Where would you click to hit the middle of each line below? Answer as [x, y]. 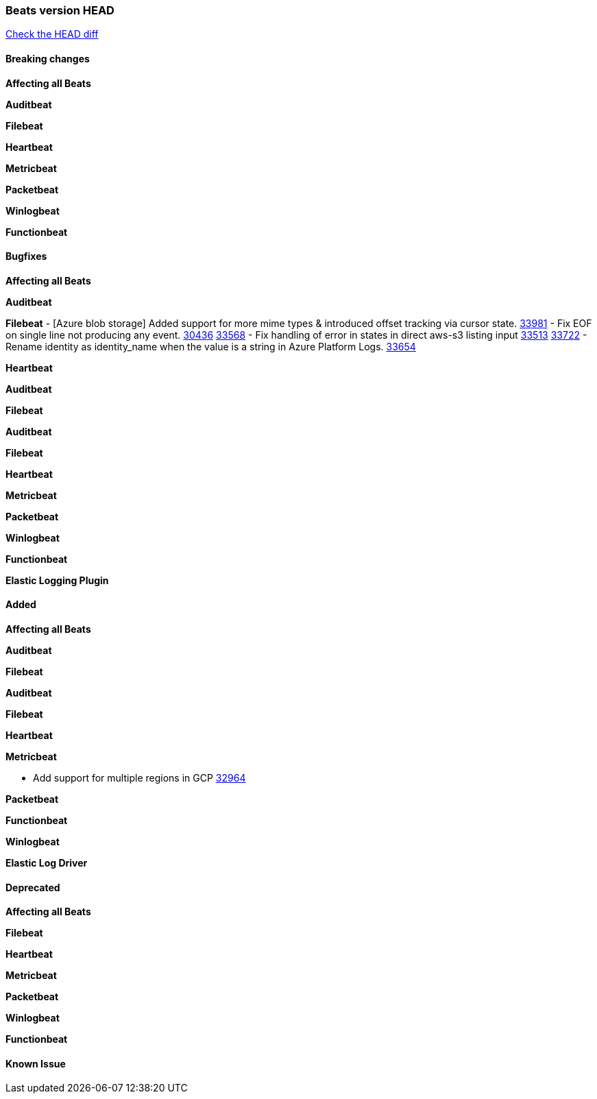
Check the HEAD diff [52, 34]
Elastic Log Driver [47, 863]
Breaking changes [48, 58]
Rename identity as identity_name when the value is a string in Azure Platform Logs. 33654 [211, 346]
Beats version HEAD [60, 10]
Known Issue [36, 1063]
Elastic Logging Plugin [57, 580]
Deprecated [33, 887]
